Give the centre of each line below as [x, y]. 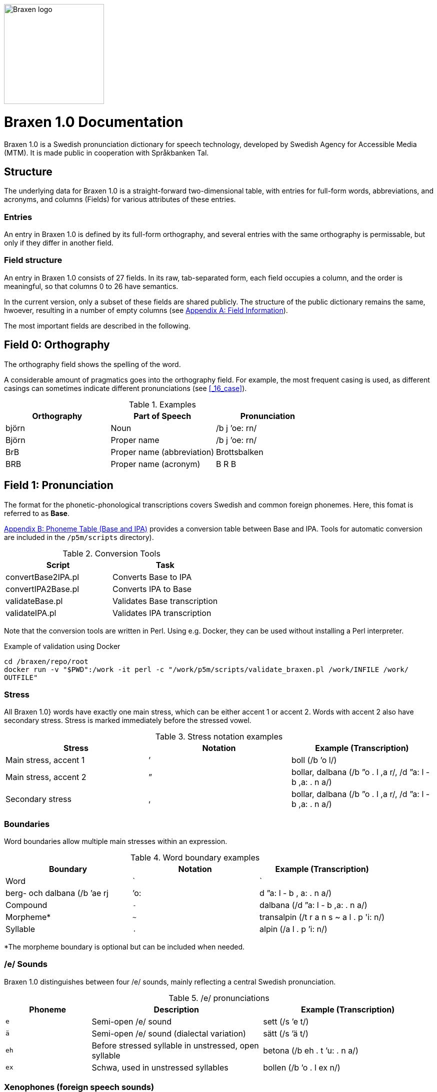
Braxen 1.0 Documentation [94, 122]
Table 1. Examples [162, 404]
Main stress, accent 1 [45, 760]
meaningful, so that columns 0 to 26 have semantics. [91, 286]
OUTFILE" [21, 677]
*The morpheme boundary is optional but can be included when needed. [124, 947]
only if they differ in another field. [59, 243]
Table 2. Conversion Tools [111, 553]
